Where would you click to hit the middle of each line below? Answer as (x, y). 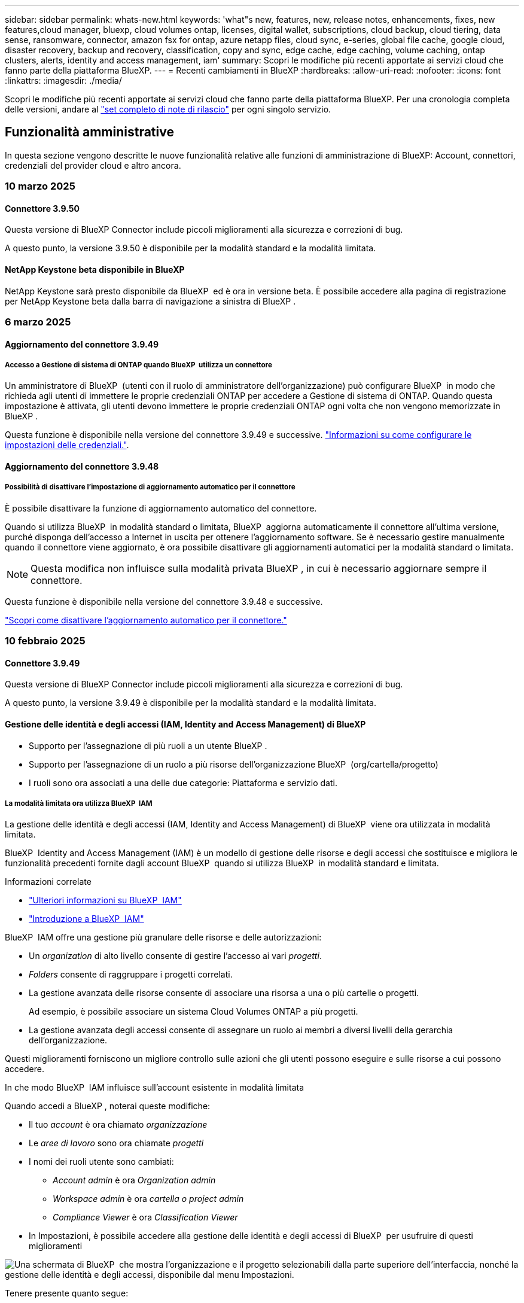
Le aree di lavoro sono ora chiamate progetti (116, 1143)
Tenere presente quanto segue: (67, 1293)
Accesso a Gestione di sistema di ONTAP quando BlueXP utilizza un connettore (138, 365)
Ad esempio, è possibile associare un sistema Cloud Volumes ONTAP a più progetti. (194, 1012)
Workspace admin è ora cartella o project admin (148, 1199)
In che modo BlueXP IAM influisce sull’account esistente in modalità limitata (155, 1088)
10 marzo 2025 (40, 186)
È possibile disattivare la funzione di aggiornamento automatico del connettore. (161, 508)
